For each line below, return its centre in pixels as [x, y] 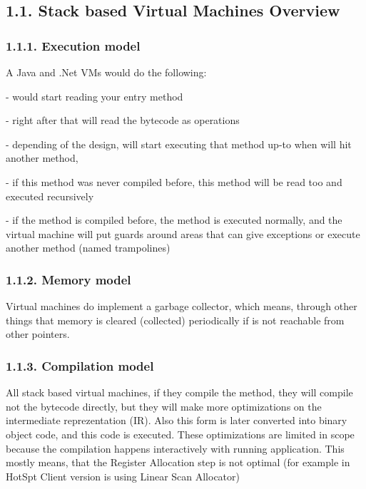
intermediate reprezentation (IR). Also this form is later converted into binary [177, 420]
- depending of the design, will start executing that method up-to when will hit [179, 144]
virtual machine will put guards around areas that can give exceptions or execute [183, 233]
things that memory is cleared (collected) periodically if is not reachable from [175, 320]
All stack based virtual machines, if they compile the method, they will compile [179, 392]
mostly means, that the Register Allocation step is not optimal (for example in [178, 462]
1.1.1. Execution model [73, 45]
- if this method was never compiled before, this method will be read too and [174, 181]
